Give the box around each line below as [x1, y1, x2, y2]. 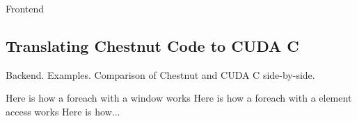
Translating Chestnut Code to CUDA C [6, 35, 299, 56]
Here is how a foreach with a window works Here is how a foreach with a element [6, 91, 352, 105]
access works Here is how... [6, 104, 120, 118]
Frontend [6, 1, 45, 15]
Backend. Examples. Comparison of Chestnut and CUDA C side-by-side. [6, 67, 315, 82]
